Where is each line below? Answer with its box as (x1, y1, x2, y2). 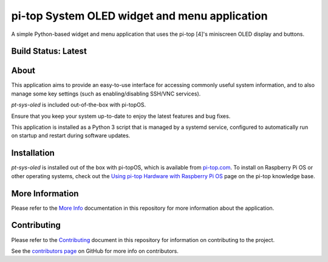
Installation (11, 148, 55, 158)
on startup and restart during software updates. (11, 132, 131, 139)
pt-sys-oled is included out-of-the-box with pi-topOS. (11, 101, 146, 109)
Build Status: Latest (11, 46, 87, 57)
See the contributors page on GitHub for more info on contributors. (11, 247, 179, 255)
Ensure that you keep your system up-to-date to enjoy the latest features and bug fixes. (11, 112, 231, 120)
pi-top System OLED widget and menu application (11, 9, 268, 22)
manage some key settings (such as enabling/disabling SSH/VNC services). (11, 90, 201, 97)
